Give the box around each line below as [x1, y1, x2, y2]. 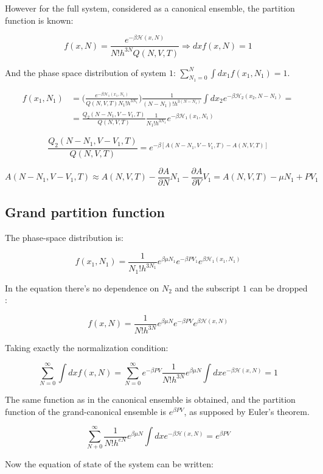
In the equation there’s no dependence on [5, 281, 159, 294]
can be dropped [249, 281, 308, 294]
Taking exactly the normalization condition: [5, 341, 168, 354]
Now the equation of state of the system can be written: [5, 458, 214, 470]
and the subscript [175, 281, 240, 294]
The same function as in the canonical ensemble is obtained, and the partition [5, 393, 296, 406]
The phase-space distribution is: [5, 231, 123, 244]
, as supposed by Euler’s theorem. [184, 405, 310, 417]
